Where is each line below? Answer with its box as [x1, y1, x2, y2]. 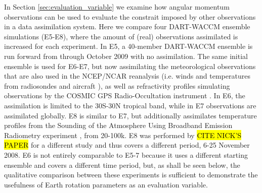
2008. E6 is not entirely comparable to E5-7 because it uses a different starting [4, 149, 248, 160]
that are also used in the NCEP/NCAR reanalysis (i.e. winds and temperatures [4, 71, 250, 81]
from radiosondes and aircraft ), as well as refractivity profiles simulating [4, 80, 230, 91]
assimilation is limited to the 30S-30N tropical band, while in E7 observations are [4, 100, 256, 110]
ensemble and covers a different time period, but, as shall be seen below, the [4, 159, 240, 170]
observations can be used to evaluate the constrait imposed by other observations [4, 11, 256, 22]
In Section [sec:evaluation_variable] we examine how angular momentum [4, 2, 230, 12]
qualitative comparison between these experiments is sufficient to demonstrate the [4, 169, 258, 180]
